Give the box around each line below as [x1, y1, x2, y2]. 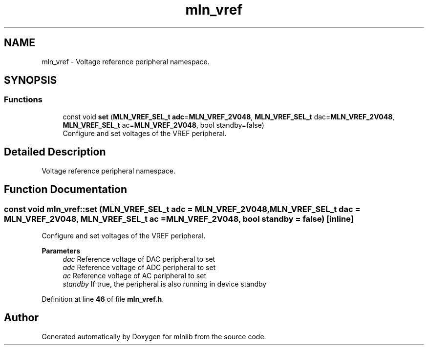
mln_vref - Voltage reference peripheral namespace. [42, 57, 210, 66]
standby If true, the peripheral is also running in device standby [63, 279, 267, 288]
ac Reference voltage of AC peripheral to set [63, 271, 206, 280]
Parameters [42, 246, 81, 255]
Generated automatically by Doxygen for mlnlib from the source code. [42, 332, 266, 341]
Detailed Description [4, 146, 106, 158]
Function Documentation [4, 183, 127, 196]
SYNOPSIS [4, 74, 57, 87]
